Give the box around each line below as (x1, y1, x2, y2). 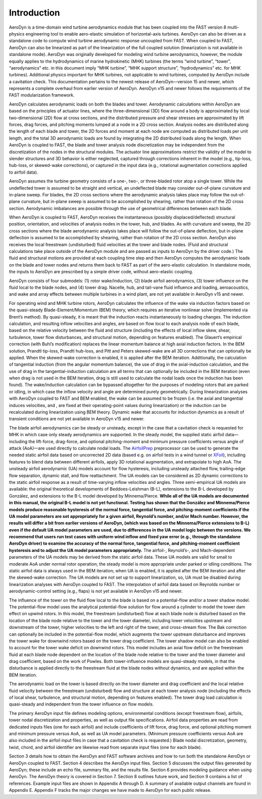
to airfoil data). (9, 169, 38, 175)
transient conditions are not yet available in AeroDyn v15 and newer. (9, 416, 145, 422)
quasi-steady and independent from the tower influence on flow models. (9, 701, 154, 707)
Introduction (9, 7, 60, 18)
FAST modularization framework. (9, 92, 75, 98)
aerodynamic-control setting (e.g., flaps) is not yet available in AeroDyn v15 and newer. (9, 588, 183, 594)
